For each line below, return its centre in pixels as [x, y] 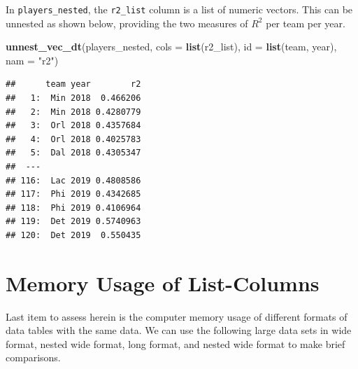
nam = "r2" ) [32, 60]
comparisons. [33, 357]
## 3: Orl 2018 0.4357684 [73, 126]
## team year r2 [73, 84]
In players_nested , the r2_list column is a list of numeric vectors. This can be [179, 9]
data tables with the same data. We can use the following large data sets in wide [179, 330]
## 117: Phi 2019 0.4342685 [73, 194]
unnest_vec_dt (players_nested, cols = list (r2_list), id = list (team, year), [171, 47]
